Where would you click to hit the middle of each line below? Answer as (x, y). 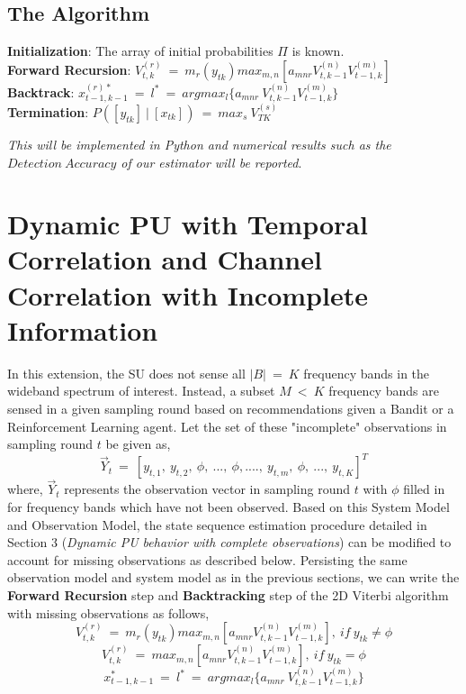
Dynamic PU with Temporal (188, 224)
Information (83, 329)
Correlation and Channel (165, 259)
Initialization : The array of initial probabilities (140, 51)
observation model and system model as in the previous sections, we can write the (233, 577)
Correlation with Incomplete (188, 294)
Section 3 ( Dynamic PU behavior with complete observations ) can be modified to (229, 542)
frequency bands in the (367, 373)
